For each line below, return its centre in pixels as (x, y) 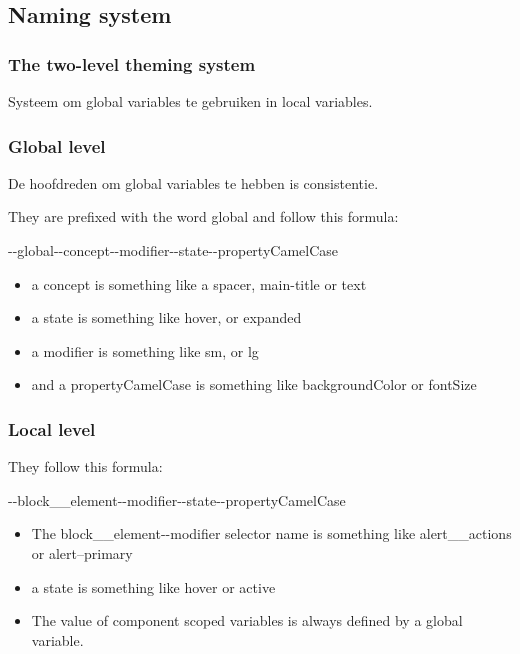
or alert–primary (82, 552)
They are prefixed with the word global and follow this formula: (203, 216)
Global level (57, 145)
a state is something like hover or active (153, 586)
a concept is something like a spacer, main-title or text (199, 283)
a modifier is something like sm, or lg (145, 350)
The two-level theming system (132, 63)
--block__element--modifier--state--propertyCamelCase (177, 499)
